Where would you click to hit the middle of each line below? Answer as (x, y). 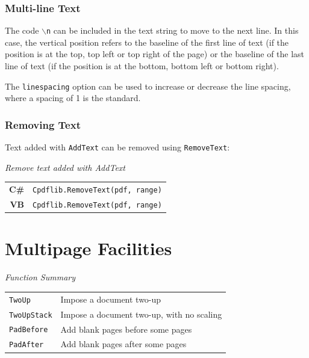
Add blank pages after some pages (123, 344)
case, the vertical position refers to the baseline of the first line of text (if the (147, 42)
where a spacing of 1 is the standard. (73, 98)
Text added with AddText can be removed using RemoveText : (117, 147)
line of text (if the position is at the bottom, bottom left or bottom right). (142, 66)
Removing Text (43, 124)
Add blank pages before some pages (126, 329)
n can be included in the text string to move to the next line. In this (173, 30)
